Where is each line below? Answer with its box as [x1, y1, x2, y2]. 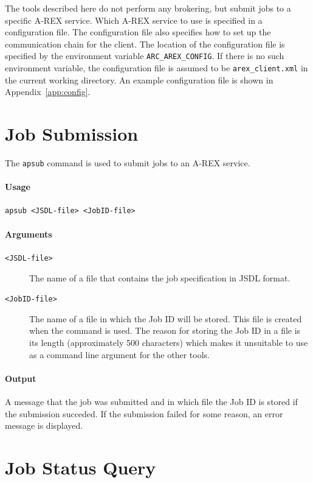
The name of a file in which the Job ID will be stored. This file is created [29, 312, 302, 325]
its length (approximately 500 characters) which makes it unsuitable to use [29, 336, 308, 348]
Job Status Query [5, 454, 156, 479]
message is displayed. [5, 419, 83, 432]
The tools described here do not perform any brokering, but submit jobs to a [5, 2, 291, 14]
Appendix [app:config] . [5, 85, 91, 98]
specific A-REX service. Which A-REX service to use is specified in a [5, 13, 263, 26]
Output [5, 372, 36, 384]
